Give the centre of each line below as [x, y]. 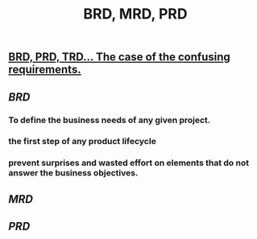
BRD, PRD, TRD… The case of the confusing [120, 57]
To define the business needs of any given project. [110, 120]
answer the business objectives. [73, 173]
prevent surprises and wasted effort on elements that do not [129, 163]
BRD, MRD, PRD [135, 14]
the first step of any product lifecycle [83, 142]
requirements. [45, 70]
